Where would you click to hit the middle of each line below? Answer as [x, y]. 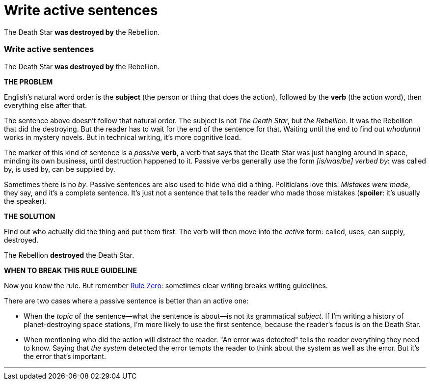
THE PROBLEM [28, 82]
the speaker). [26, 201]
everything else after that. [46, 105]
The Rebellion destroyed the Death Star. [69, 255]
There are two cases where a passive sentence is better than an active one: [126, 301]
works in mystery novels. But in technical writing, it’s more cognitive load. [122, 137]
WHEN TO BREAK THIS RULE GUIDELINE [71, 270]
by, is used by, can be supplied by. [60, 169]
